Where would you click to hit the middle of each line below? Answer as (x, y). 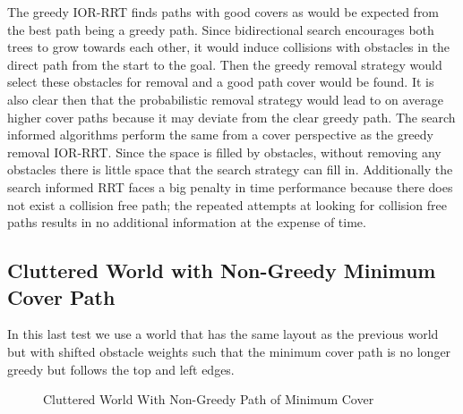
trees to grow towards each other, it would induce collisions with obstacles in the (229, 47)
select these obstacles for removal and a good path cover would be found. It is (221, 82)
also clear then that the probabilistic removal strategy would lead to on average (225, 99)
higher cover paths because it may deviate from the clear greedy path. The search (231, 117)
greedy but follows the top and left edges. (121, 369)
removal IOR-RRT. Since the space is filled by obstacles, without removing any (224, 152)
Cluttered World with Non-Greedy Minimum (222, 270)
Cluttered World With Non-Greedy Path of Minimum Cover (209, 399)
